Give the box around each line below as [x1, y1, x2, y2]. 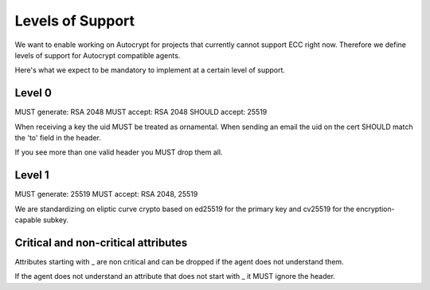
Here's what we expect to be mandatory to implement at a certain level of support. [14, 65, 286, 75]
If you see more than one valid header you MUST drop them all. [14, 147, 223, 157]
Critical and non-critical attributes [14, 236, 188, 249]
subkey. [42, 215, 69, 225]
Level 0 [14, 86, 52, 100]
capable [14, 215, 41, 225]
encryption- [355, 204, 395, 214]
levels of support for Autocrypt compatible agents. [14, 50, 181, 60]
